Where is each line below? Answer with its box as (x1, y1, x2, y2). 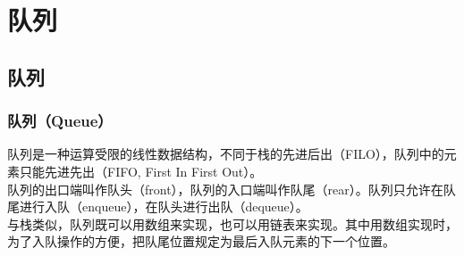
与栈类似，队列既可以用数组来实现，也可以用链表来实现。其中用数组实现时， (7, 214, 458, 233)
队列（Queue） (7, 110, 113, 132)
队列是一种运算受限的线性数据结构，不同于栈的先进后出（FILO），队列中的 (7, 145, 444, 163)
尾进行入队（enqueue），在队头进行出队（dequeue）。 (7, 197, 308, 216)
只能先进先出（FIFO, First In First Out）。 (19, 161, 263, 180)
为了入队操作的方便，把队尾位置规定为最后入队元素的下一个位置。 (7, 232, 395, 251)
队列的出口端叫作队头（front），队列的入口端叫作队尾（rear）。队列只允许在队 (7, 179, 456, 198)
